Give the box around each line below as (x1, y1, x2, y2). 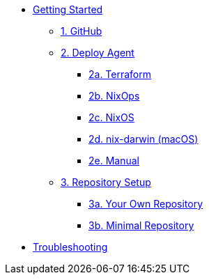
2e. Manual (88, 155, 139, 166)
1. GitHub (61, 25, 102, 37)
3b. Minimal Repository (88, 219, 194, 231)
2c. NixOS (88, 111, 134, 123)
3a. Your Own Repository (88, 198, 203, 210)
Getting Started (33, 3, 103, 15)
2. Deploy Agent (61, 47, 134, 59)
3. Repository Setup (61, 176, 151, 188)
